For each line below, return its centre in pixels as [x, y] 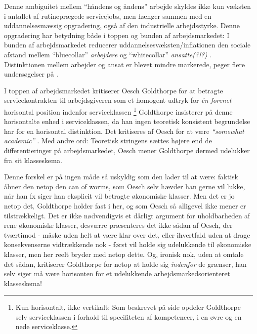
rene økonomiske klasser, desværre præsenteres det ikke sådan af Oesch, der [118, 225]
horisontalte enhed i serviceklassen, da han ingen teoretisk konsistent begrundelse [127, 121]
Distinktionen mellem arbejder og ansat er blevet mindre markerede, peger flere [125, 64]
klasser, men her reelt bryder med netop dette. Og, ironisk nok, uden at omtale [124, 254]
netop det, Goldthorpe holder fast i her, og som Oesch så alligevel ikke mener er [125, 205]
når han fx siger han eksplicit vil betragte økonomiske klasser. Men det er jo [119, 196]
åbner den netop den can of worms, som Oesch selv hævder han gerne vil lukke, [125, 186]
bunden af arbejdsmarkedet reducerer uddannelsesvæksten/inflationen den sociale [127, 45]
